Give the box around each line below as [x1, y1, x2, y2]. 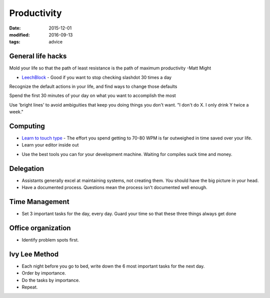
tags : [9, 39, 20, 45]
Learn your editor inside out [21, 142, 79, 148]
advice [48, 39, 62, 45]
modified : [9, 31, 30, 37]
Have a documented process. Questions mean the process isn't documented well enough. [21, 184, 207, 190]
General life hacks [9, 52, 67, 60]
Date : [9, 25, 21, 31]
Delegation [9, 164, 44, 172]
